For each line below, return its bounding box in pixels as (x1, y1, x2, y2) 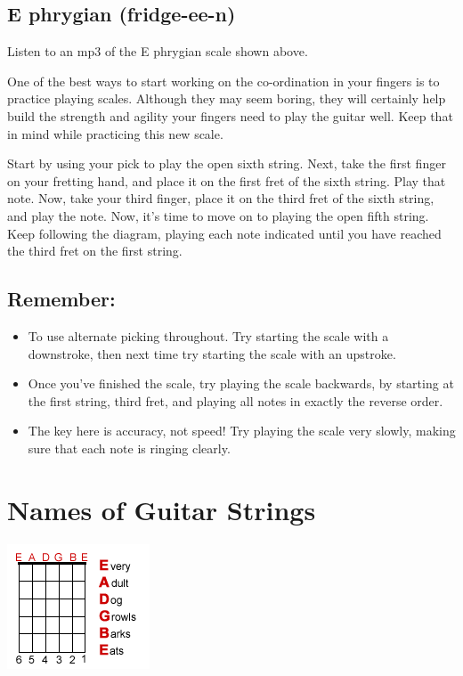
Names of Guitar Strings (7, 491, 316, 527)
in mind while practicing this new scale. (7, 124, 223, 143)
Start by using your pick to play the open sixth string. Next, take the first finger (7, 154, 446, 173)
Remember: (7, 285, 116, 313)
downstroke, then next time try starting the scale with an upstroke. (28, 344, 396, 362)
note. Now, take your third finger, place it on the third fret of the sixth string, (7, 189, 435, 208)
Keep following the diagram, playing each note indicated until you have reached (7, 224, 442, 242)
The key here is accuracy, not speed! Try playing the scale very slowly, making (28, 421, 456, 440)
